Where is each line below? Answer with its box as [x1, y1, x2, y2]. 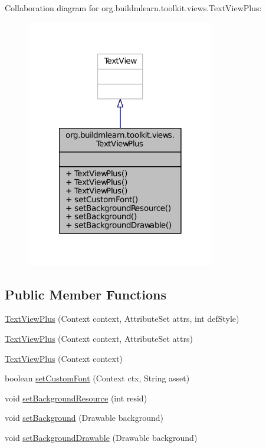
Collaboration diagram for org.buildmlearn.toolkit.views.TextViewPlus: [5, 2, 262, 14]
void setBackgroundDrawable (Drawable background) [5, 431, 198, 443]
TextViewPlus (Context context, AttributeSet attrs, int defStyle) [5, 312, 239, 325]
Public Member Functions [5, 285, 166, 303]
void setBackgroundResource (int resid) [5, 391, 147, 404]
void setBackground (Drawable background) [5, 411, 163, 424]
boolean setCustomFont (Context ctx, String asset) [5, 372, 190, 384]
